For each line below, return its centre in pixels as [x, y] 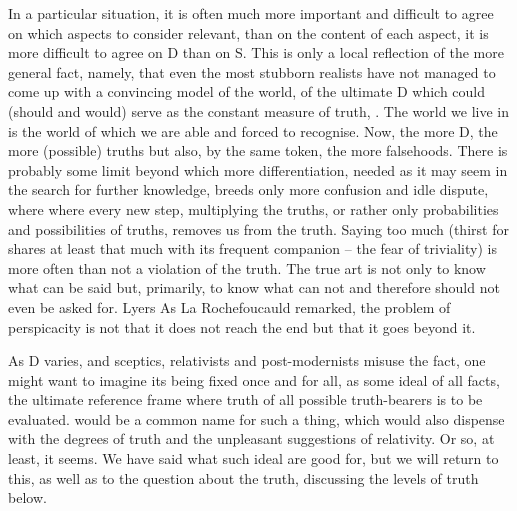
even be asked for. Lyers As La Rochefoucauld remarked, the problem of [229, 306]
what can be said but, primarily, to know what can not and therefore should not [254, 287]
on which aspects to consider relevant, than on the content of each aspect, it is [248, 32]
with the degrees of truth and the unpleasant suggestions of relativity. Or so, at [251, 438]
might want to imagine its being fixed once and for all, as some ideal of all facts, [254, 379]
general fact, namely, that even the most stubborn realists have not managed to [252, 71]
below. [27, 497]
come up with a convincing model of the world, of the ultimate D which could [247, 91]
